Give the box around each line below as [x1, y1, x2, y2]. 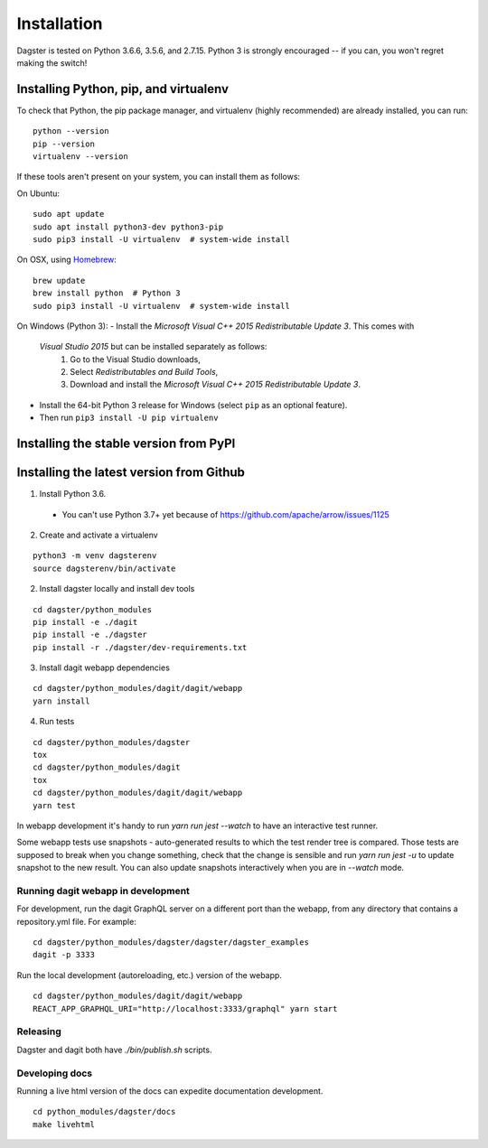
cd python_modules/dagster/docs [33, 1106, 176, 1117]
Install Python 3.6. [39, 489, 107, 499]
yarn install [33, 695, 90, 706]
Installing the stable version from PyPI [16, 436, 236, 452]
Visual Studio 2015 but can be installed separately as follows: [39, 341, 267, 352]
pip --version [33, 138, 95, 149]
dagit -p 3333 [33, 949, 95, 960]
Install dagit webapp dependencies [39, 662, 171, 673]
